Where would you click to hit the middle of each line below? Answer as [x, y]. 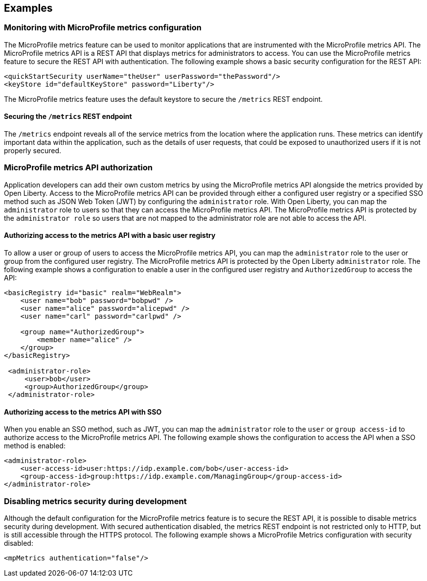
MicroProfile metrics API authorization [79, 168]
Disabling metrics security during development [95, 501]
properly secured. [33, 151]
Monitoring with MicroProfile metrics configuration [103, 28]
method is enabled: [35, 446]
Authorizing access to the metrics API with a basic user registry [110, 235]
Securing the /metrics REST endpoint [68, 116]
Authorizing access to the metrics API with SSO [83, 412]
